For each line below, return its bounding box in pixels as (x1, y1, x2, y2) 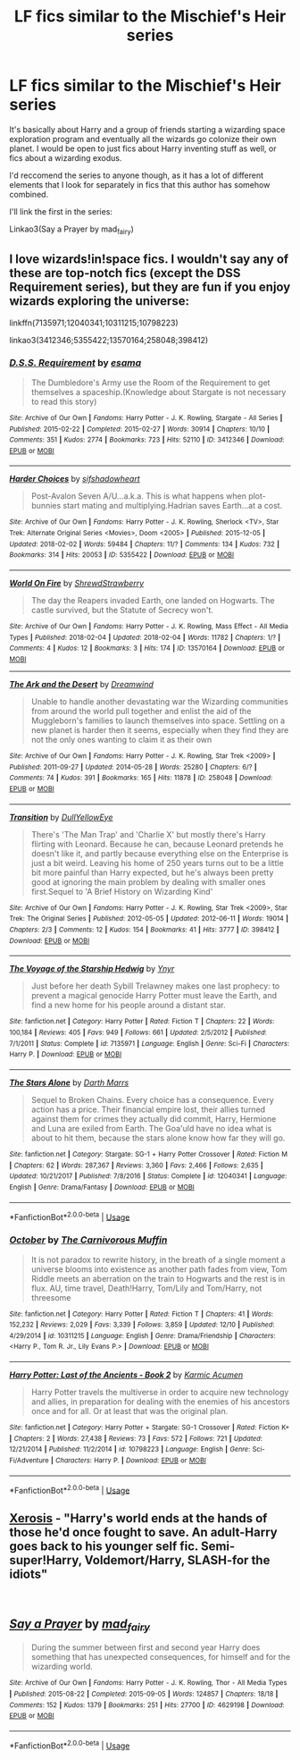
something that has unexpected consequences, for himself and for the (30, 1652, 291, 1663)
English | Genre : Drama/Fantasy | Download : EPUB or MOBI (9, 1183, 195, 1192)
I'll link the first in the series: (9, 206, 113, 216)
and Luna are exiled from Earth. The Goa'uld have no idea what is (30, 1123, 272, 1133)
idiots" (9, 1566, 48, 1581)
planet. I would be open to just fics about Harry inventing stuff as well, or (9, 143, 277, 154)
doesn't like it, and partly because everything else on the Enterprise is (30, 847, 288, 859)
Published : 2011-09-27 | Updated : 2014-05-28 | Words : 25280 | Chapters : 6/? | (9, 762, 257, 771)
